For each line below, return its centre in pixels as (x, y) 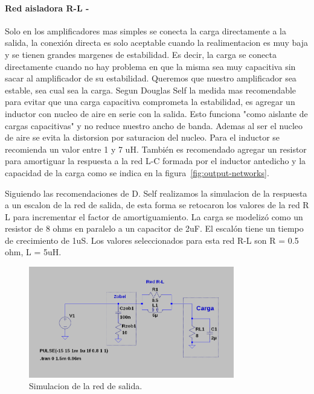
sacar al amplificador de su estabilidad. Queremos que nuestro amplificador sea (151, 78)
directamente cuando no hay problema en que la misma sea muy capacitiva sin (150, 66)
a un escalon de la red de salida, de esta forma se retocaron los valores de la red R (157, 205)
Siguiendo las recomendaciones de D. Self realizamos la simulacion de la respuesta (156, 193)
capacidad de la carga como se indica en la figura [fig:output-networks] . (137, 172)
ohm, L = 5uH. (33, 252)
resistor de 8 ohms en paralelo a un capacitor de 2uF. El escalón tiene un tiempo (154, 228)
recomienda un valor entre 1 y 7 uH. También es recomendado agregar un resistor (156, 149)
